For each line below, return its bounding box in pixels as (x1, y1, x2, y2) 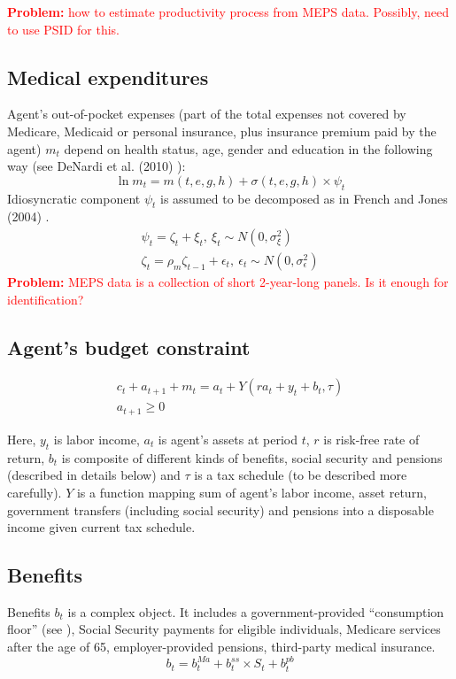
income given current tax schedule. (7, 518, 196, 536)
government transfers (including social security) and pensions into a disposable (7, 500, 434, 519)
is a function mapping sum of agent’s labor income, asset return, (76, 482, 427, 501)
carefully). (7, 482, 62, 501)
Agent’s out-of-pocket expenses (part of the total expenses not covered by (7, 104, 406, 123)
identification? (7, 289, 84, 308)
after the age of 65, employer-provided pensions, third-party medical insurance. (7, 637, 436, 656)
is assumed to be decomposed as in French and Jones (160, 189, 448, 207)
